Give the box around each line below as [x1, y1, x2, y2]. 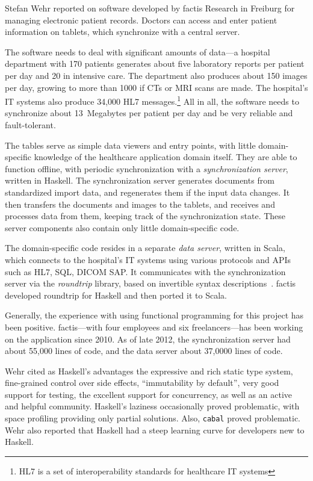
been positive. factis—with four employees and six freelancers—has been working [5, 320, 303, 333]
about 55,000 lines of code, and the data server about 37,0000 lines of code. [5, 344, 283, 357]
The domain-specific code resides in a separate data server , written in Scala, [5, 241, 285, 254]
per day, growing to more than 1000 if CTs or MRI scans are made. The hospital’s [5, 81, 308, 93]
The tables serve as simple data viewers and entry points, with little [5, 138, 256, 151]
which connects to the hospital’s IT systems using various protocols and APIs [5, 253, 291, 265]
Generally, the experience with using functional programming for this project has [5, 309, 304, 321]
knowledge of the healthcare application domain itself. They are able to [34, 151, 297, 163]
